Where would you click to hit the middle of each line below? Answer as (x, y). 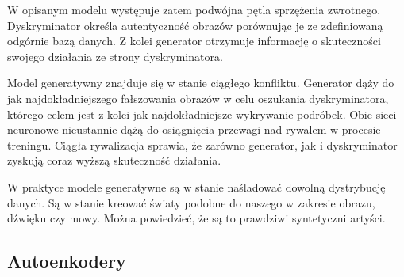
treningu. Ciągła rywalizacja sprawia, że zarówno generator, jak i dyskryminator (202, 144)
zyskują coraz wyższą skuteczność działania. (114, 160)
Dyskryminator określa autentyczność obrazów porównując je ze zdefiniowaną (195, 25)
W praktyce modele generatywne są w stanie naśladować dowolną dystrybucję (196, 186)
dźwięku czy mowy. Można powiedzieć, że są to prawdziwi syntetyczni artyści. (196, 218)
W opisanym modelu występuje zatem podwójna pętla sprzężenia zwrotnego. (194, 9)
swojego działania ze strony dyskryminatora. (115, 56)
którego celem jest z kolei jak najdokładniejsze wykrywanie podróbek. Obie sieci (202, 114)
